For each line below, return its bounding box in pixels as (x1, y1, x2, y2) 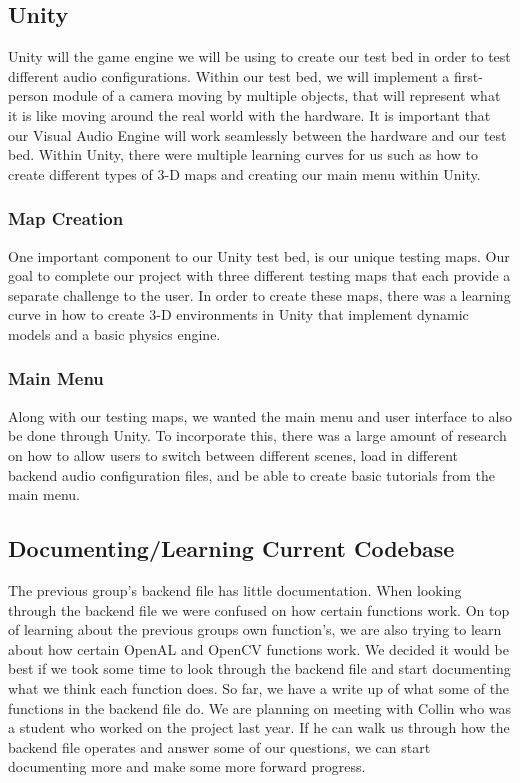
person (8, 85, 49, 106)
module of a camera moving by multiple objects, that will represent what (52, 85, 501, 106)
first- (453, 65, 483, 86)
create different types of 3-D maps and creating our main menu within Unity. (8, 163, 481, 184)
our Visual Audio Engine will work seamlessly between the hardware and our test (8, 124, 507, 145)
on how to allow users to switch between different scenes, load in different (8, 444, 458, 465)
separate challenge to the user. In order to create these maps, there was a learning (8, 284, 511, 305)
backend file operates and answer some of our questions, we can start (8, 736, 431, 757)
